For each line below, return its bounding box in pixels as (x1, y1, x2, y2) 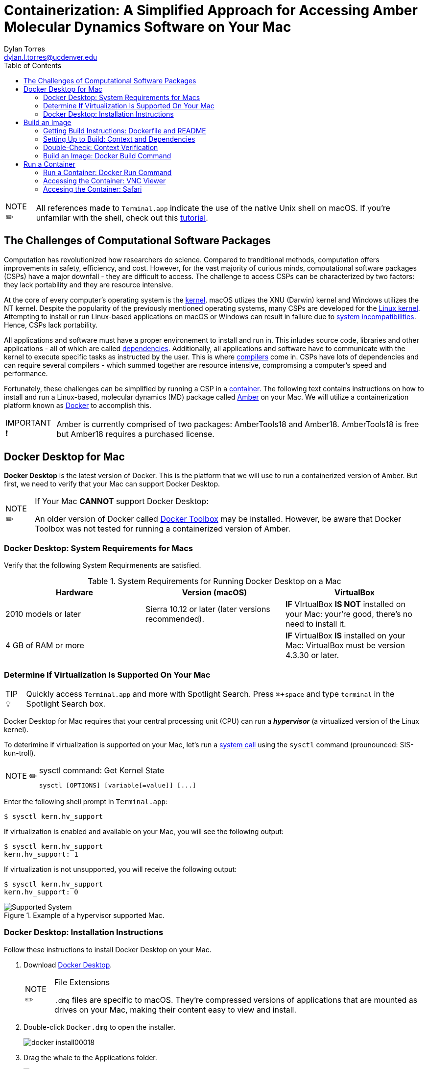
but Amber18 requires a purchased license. (56, 429, 214, 439)
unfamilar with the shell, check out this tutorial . (36, 213, 208, 223)
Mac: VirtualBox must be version (285, 640, 405, 651)
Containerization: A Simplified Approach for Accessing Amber (4, 2, 418, 19)
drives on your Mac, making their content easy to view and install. (54, 1004, 297, 1015)
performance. (4, 369, 48, 378)
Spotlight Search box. (26, 698, 106, 709)
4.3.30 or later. (285, 650, 339, 661)
